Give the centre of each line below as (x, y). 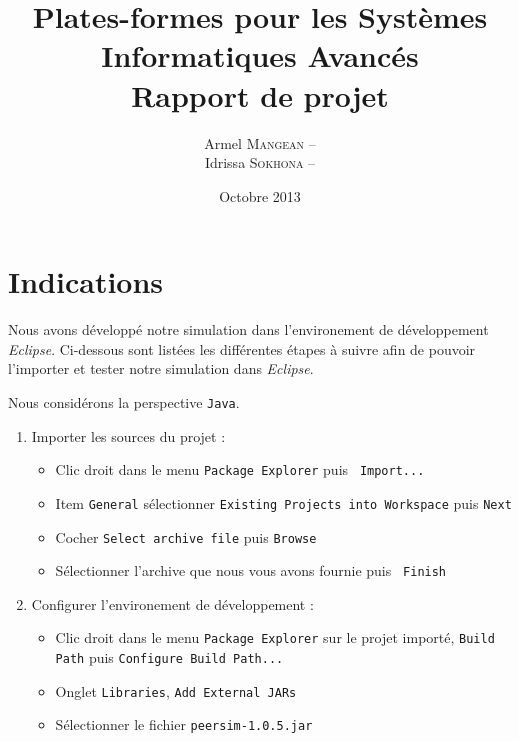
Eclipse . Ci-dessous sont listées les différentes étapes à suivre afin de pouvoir (242, 348)
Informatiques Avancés (260, 55)
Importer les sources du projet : (128, 435)
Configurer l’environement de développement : (172, 603)
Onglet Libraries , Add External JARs (176, 690)
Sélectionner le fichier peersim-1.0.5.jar (184, 724)
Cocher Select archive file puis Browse (186, 536)
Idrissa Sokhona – (260, 162)
